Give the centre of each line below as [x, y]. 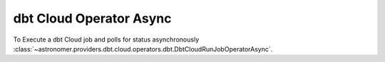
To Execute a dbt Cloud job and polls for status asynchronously [106, 39]
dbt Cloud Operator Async [92, 18]
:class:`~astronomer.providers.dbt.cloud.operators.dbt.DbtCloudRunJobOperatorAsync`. [143, 49]
